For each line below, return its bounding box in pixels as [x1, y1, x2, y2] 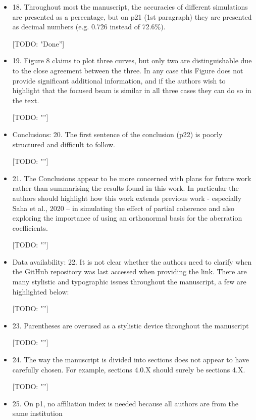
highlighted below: [12, 286, 69, 297]
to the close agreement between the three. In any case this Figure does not [12, 65, 243, 75]
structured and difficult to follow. [12, 139, 115, 149]
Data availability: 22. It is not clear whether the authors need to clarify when [12, 256, 252, 267]
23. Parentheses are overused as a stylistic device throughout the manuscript [12, 320, 249, 330]
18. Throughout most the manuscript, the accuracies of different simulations [12, 2, 248, 12]
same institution [12, 408, 63, 418]
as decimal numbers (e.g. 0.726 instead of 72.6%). [12, 21, 166, 32]
